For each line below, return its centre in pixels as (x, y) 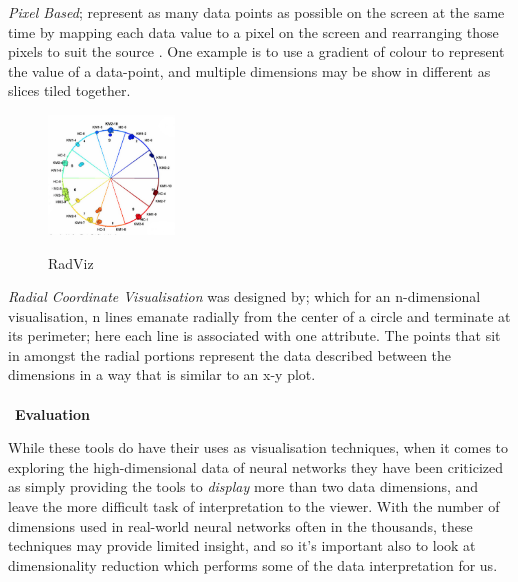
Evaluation (52, 413)
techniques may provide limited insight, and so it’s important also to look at (242, 545)
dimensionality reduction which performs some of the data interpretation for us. (253, 564)
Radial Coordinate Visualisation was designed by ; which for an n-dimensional (244, 296)
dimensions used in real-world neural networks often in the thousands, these (240, 525)
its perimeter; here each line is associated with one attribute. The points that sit (254, 335)
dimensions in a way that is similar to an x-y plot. (162, 374)
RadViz (71, 262)
